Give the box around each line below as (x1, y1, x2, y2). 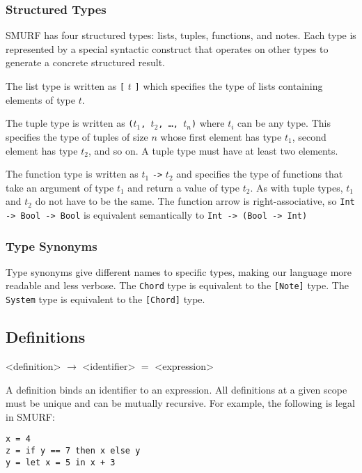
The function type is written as (6, 166, 139, 181)
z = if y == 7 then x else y (6, 446, 141, 456)
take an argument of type (6, 180, 114, 194)
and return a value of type (127, 180, 239, 194)
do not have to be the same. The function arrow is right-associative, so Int (35, 194, 355, 208)
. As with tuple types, (250, 180, 343, 194)
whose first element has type (160, 129, 282, 144)
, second (292, 129, 326, 144)
